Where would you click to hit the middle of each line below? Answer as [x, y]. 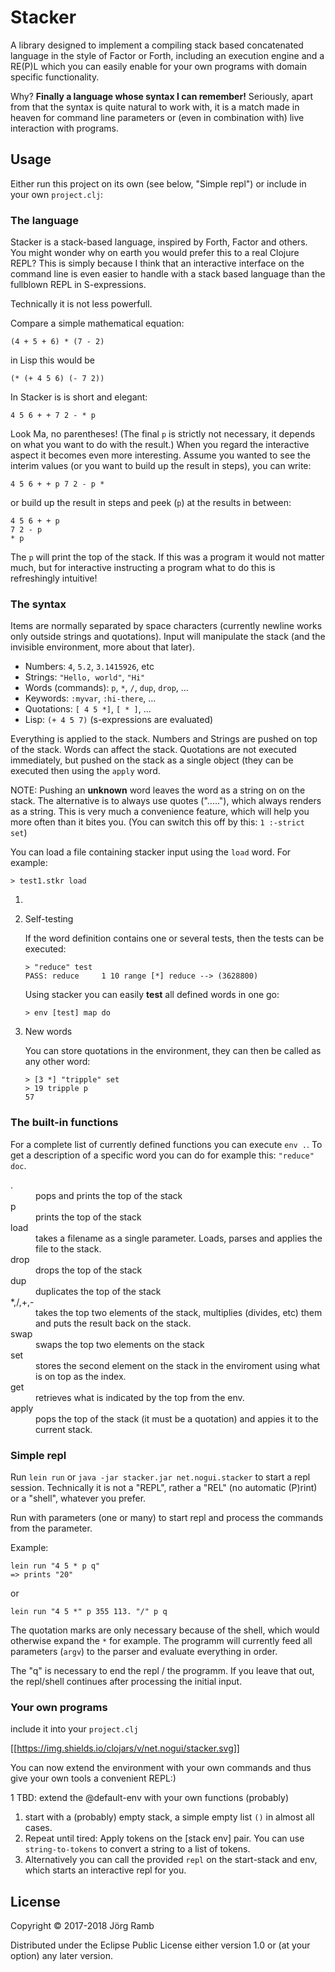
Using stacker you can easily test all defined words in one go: [152, 995]
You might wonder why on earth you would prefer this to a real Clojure [155, 253]
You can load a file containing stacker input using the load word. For [151, 852]
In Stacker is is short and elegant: [79, 397]
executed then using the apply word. [85, 771]
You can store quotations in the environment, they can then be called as [173, 1051]
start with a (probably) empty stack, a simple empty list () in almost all [169, 1817]
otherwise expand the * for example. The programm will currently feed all [161, 1640]
